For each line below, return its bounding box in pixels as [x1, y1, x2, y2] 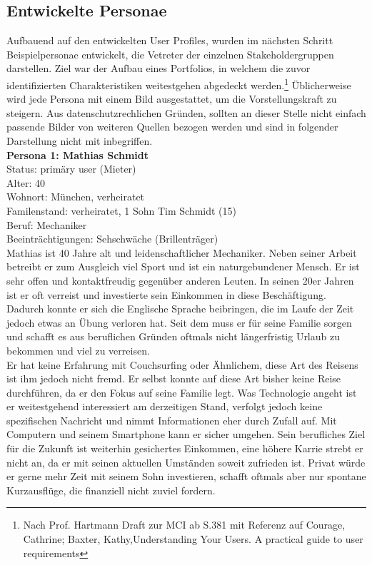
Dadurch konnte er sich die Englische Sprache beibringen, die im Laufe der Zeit [6, 301, 354, 316]
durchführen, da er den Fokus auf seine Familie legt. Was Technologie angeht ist [6, 385, 357, 399]
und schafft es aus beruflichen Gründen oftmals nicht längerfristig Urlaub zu [6, 329, 340, 344]
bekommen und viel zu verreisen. [6, 342, 150, 357]
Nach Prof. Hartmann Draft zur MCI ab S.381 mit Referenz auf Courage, [23, 517, 346, 532]
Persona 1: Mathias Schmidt [6, 147, 149, 162]
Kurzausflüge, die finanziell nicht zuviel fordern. [6, 482, 216, 497]
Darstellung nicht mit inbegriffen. [6, 133, 153, 148]
